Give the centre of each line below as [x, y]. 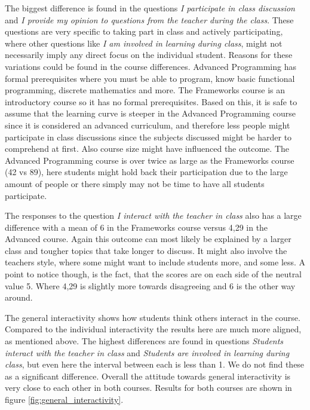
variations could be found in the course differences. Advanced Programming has [151, 66]
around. [19, 297]
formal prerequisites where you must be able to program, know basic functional [150, 78]
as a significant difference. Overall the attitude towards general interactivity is [148, 376]
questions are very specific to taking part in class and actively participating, [144, 31]
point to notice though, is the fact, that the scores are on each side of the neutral [154, 274]
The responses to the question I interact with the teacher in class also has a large [153, 215]
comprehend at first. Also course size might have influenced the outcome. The [147, 149]
